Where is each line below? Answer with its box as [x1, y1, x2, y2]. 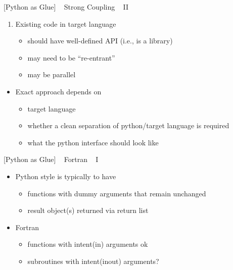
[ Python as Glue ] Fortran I [4, 154, 99, 165]
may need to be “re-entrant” [27, 52, 115, 63]
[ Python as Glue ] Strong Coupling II [4, 2, 129, 12]
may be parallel [27, 69, 76, 80]
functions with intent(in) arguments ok [27, 239, 148, 249]
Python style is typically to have [15, 171, 116, 181]
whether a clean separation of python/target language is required [27, 120, 229, 131]
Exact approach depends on [15, 86, 102, 96]
